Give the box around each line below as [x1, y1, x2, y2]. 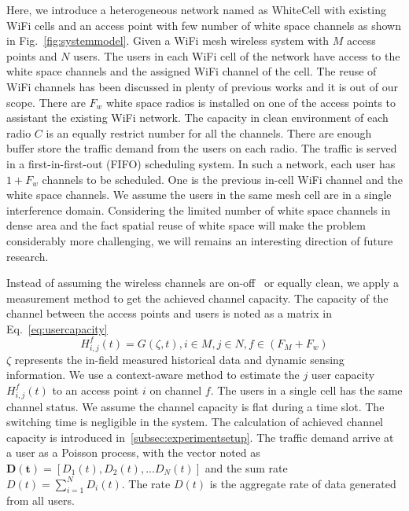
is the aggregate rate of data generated [209, 475, 396, 491]
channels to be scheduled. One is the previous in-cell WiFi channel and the [42, 171, 403, 187]
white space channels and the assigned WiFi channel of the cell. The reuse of [6, 63, 377, 79]
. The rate [121, 475, 171, 491]
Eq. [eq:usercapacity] [6, 320, 108, 336]
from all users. [6, 492, 75, 509]
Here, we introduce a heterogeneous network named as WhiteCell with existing [6, 2, 386, 17]
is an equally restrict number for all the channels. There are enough [46, 124, 372, 141]
